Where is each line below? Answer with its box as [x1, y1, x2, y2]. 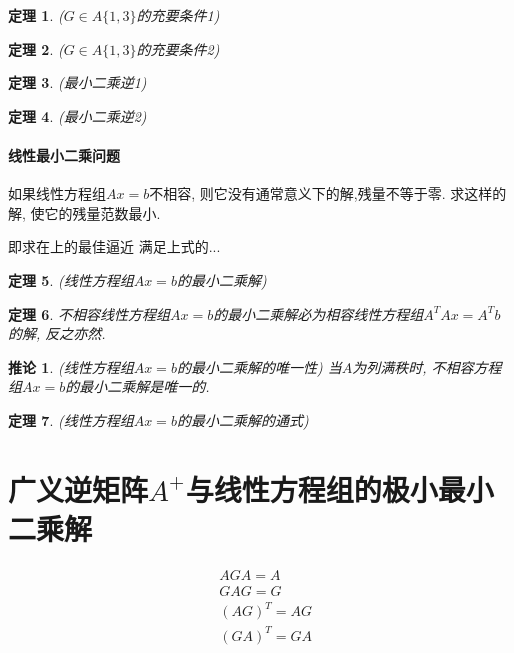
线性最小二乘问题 [8, 144, 120, 165]
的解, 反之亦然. [8, 323, 106, 344]
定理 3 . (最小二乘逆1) [8, 72, 147, 93]
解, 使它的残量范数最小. [8, 202, 161, 223]
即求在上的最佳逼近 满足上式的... [8, 236, 221, 257]
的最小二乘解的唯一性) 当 [176, 356, 342, 377]
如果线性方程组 [8, 183, 106, 204]
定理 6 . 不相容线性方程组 [8, 303, 170, 324]
